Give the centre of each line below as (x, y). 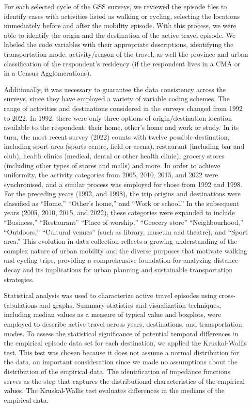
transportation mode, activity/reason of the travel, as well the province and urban (126, 54)
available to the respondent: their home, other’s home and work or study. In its (121, 127)
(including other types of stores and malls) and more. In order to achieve (112, 165)
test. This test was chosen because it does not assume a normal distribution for (122, 352)
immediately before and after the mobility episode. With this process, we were (120, 25)
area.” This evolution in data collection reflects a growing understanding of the (121, 241)
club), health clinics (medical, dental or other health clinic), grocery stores (114, 155)
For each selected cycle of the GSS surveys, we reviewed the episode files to (116, 6)
